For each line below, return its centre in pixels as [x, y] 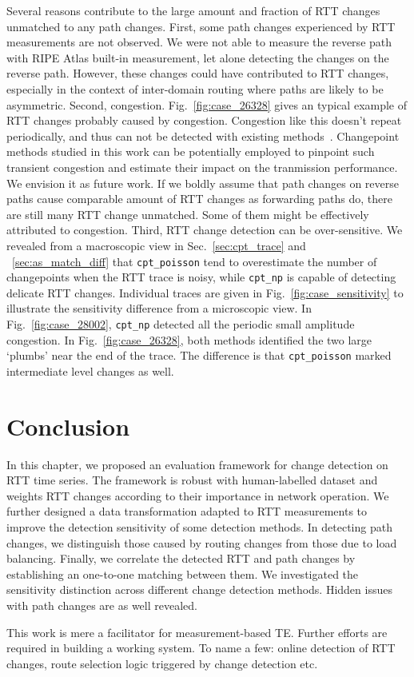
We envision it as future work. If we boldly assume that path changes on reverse [203, 183]
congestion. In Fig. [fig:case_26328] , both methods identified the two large [189, 339]
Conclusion [68, 426]
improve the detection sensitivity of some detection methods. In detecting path [199, 527]
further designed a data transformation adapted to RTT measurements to [187, 511]
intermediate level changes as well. [90, 370]
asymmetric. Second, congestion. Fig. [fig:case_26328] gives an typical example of [207, 104]
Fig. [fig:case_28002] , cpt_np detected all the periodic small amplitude [181, 324]
